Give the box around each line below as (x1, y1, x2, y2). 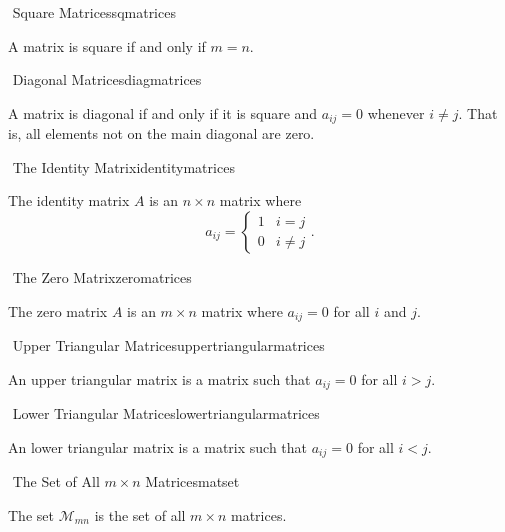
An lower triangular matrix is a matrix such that (8, 436, 308, 457)
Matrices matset (145, 471, 240, 492)
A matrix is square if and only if (8, 35, 206, 56)
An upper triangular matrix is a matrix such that (8, 368, 311, 389)
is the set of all (94, 504, 186, 525)
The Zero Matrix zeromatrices (12, 267, 192, 288)
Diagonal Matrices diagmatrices (12, 69, 202, 90)
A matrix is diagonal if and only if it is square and (8, 102, 318, 123)
